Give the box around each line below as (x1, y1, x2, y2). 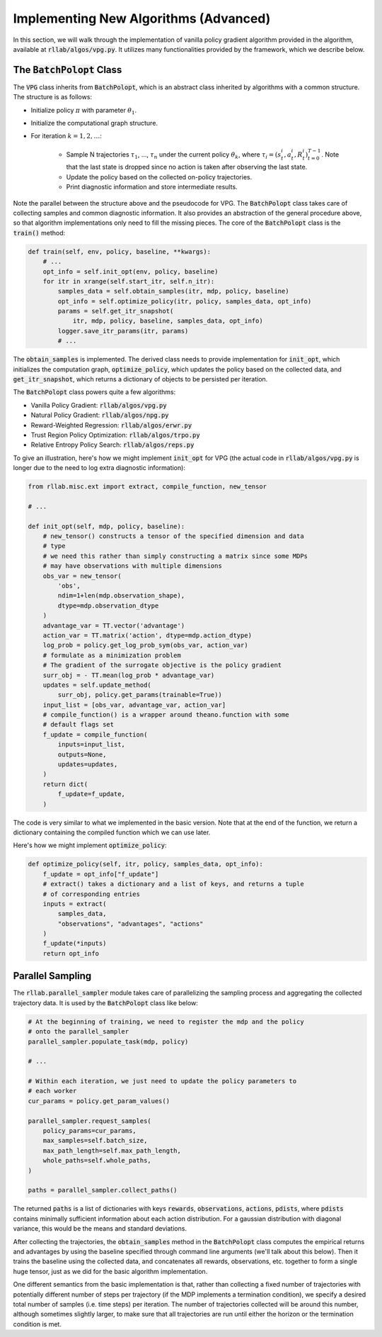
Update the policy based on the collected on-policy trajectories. (66, 172, 253, 181)
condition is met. (13, 1319, 62, 1328)
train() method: (13, 228, 66, 237)
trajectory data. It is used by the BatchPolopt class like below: (13, 998, 198, 1007)
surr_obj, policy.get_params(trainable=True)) (57, 691, 222, 699)
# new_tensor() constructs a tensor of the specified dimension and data (42, 532, 304, 540)
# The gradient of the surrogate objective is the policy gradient (42, 661, 282, 669)
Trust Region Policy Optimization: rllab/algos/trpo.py (30, 430, 201, 439)
